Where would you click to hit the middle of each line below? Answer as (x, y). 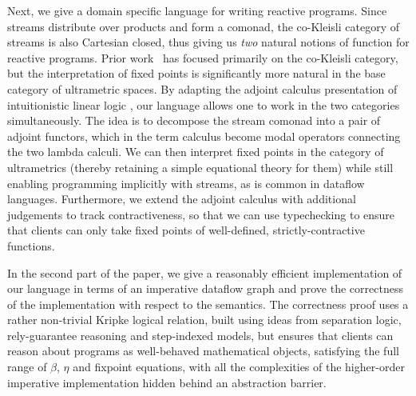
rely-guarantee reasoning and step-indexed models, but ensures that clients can (200, 335)
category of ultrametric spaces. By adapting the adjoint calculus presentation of (202, 88)
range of (27, 367)
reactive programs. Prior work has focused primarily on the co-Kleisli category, (203, 57)
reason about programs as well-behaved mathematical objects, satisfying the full (203, 351)
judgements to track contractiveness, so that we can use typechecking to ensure (201, 214)
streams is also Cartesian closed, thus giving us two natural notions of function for (208, 42)
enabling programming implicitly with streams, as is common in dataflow (186, 183)
